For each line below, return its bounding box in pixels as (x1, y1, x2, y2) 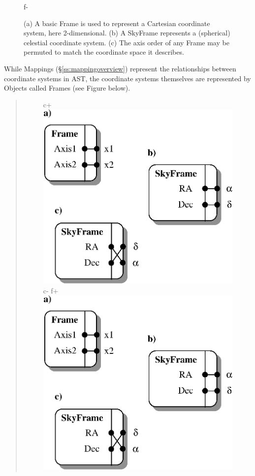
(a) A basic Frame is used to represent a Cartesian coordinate (24, 18, 210, 28)
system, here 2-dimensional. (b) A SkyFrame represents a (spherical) (24, 28, 230, 38)
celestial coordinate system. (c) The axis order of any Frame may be (24, 37, 229, 47)
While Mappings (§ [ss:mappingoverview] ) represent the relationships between (4, 63, 236, 73)
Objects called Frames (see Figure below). (4, 83, 130, 93)
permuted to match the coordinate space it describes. (24, 47, 184, 57)
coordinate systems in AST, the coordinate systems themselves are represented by (4, 73, 251, 83)
